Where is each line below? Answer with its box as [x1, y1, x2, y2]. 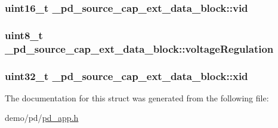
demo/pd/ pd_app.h [5, 111, 79, 124]
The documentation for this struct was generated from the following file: [5, 91, 269, 104]
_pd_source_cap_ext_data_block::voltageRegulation [5, 41, 274, 56]
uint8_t [5, 27, 43, 42]
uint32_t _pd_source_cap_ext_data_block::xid [5, 68, 248, 83]
